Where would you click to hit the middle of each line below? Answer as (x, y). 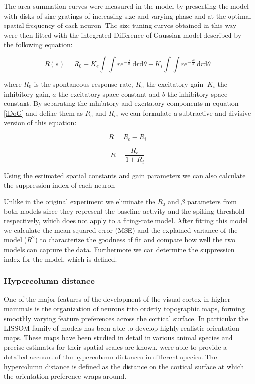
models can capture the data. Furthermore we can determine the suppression (119, 249)
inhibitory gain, (27, 93)
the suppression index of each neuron (60, 185)
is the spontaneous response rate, (84, 84)
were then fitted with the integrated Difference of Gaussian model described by (123, 35)
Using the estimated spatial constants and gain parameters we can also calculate (125, 175)
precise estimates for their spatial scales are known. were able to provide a (115, 347)
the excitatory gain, (176, 84)
